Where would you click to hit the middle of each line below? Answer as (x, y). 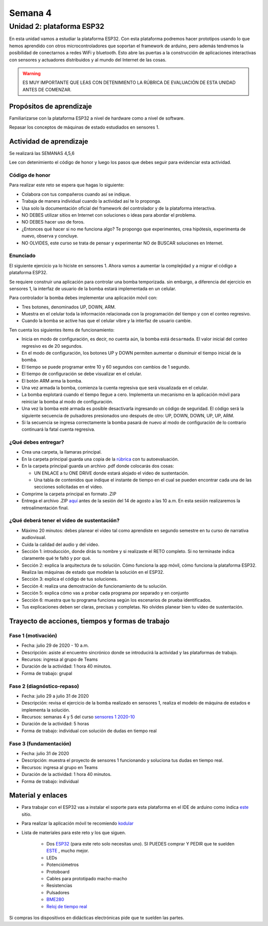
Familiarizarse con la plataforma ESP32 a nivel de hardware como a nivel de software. (97, 118)
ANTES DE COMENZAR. (47, 89)
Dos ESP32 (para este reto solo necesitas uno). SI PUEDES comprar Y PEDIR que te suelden (140, 844)
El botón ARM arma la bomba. (52, 381)
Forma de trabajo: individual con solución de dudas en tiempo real (89, 731)
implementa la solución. (46, 710)
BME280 (55, 900)
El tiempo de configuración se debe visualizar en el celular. (82, 374)
